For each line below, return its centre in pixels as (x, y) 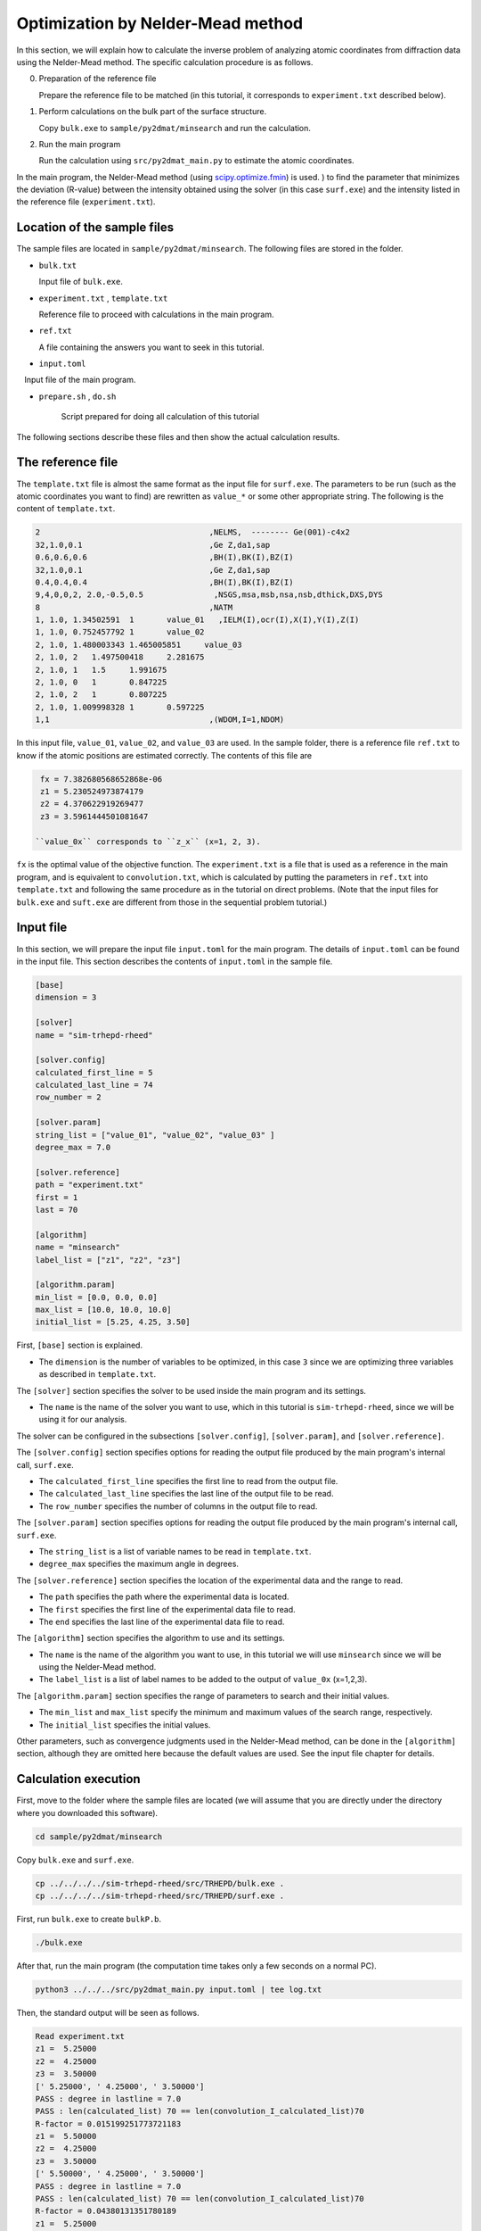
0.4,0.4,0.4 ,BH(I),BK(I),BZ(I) (164, 582)
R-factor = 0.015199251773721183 (108, 2123)
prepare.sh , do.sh (77, 396)
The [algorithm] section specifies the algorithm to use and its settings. (151, 1638)
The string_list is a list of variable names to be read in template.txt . (175, 1551)
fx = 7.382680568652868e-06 (102, 779)
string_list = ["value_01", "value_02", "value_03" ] (155, 1135)
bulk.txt (58, 265)
